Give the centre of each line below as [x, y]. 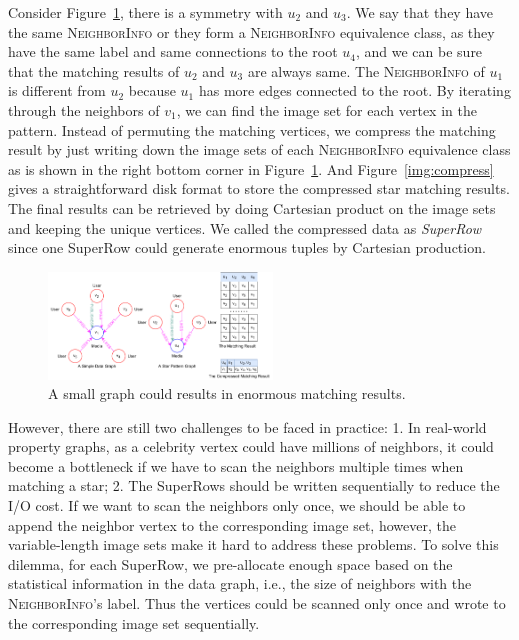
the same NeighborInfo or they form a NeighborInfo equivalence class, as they [251, 31]
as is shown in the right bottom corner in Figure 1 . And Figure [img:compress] [251, 168]
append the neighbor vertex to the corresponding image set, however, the [232, 524]
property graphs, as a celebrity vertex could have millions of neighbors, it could [251, 446]
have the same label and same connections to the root [173, 51]
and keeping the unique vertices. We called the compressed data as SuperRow [245, 227]
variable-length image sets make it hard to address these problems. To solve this [253, 544]
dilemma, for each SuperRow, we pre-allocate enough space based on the [230, 563]
